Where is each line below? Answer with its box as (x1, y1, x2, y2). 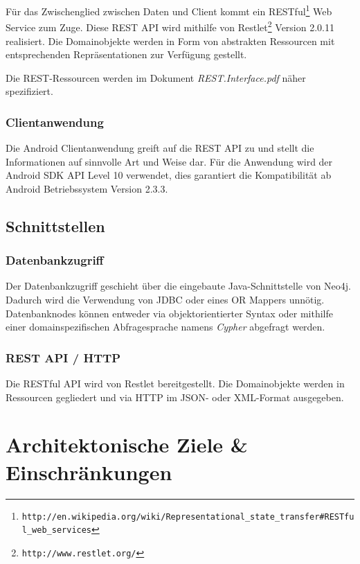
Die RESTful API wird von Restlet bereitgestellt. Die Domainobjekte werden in (6, 376, 345, 391)
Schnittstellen (6, 215, 105, 236)
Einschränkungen (6, 457, 172, 486)
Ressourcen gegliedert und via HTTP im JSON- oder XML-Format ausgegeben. (6, 389, 344, 404)
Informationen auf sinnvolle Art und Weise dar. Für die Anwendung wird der (6, 154, 333, 168)
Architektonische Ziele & (6, 430, 248, 459)
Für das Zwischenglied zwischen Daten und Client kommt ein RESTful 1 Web (6, 2, 332, 18)
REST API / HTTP (6, 349, 121, 366)
